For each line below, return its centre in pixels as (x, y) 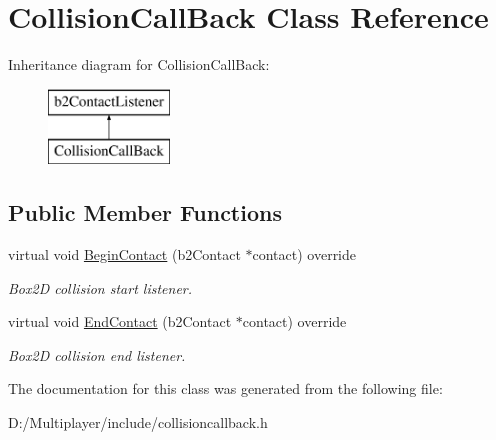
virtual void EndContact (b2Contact (120, 321)
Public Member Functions (145, 212)
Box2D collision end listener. (97, 354)
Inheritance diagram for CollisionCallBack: (139, 64)
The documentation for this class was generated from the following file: (225, 388)
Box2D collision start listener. (100, 287)
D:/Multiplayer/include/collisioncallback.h (138, 422)
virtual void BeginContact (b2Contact (124, 254)
